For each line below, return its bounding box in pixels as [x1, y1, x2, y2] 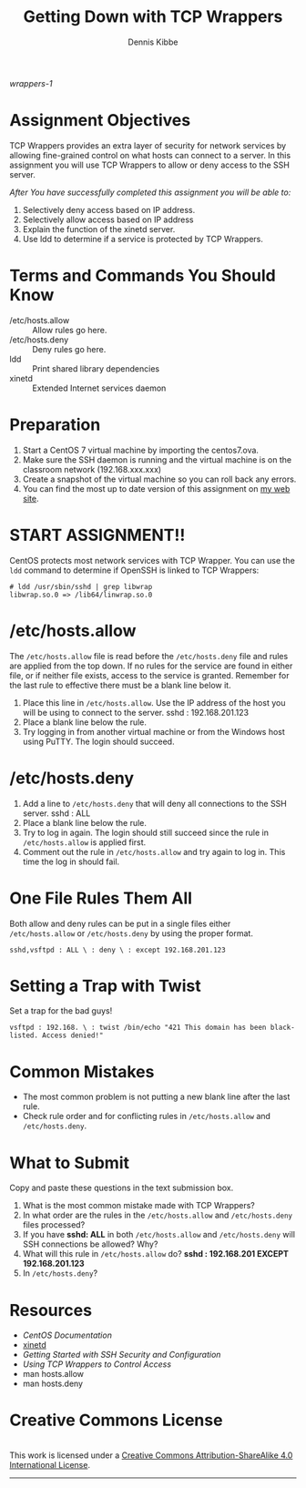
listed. [9, 1031, 39, 1040]
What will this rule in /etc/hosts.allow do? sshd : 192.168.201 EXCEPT [22, 1248, 290, 1259]
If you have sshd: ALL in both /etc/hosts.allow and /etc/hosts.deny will [22, 1229, 296, 1240]
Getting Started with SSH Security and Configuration [22, 1350, 221, 1361]
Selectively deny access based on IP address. [22, 204, 196, 215]
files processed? [22, 1219, 86, 1230]
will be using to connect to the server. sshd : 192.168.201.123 [22, 707, 249, 718]
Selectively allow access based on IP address [22, 214, 194, 225]
